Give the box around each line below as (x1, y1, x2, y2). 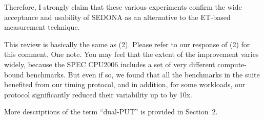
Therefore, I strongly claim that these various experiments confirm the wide (4, 2, 242, 12)
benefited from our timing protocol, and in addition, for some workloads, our (4, 79, 246, 90)
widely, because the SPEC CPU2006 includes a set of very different (4, 58, 215, 69)
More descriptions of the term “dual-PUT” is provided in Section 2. (4, 106, 218, 117)
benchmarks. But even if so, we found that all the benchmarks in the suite (26, 69, 260, 79)
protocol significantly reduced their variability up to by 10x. (4, 89, 193, 99)
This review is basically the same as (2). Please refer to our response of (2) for (4, 38, 250, 49)
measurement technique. (4, 22, 80, 32)
